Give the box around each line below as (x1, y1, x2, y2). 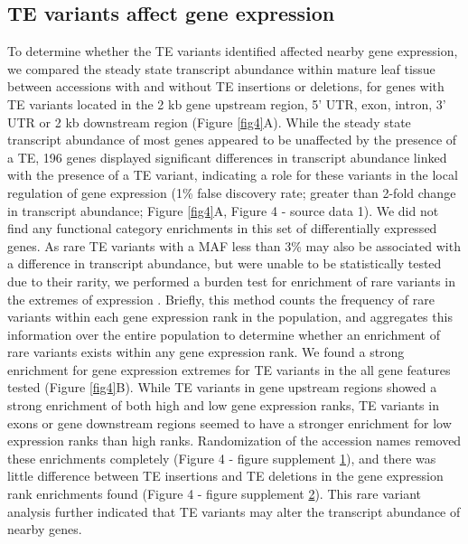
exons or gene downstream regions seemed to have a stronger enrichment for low (7, 413, 452, 432)
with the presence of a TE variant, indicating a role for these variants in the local (7, 165, 458, 184)
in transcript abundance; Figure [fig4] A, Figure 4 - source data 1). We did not (7, 201, 439, 220)
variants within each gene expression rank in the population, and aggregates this (7, 307, 453, 326)
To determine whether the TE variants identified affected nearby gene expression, (7, 42, 458, 61)
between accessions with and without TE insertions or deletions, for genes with (7, 77, 445, 96)
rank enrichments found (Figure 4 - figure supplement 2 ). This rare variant (7, 484, 422, 503)
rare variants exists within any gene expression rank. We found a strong (7, 342, 405, 361)
